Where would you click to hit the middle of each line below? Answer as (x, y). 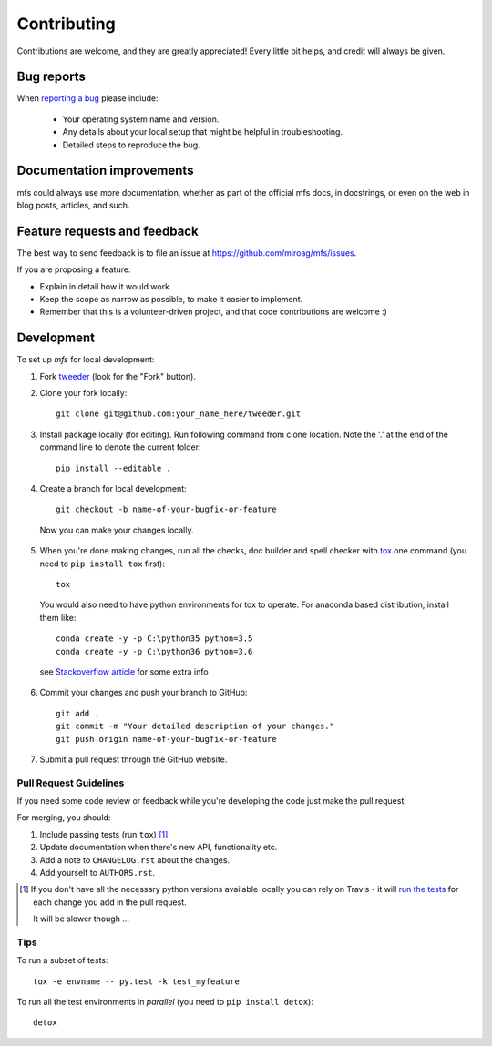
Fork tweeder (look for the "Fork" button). (118, 376)
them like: (58, 617)
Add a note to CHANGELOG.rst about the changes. (135, 859)
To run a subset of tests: (62, 960)
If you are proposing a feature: (74, 269)
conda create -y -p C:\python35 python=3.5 (154, 639)
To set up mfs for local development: (86, 360)
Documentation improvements (105, 171)
